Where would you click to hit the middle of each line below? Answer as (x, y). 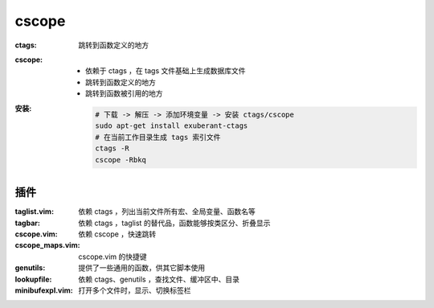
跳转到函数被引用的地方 (124, 93)
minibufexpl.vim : (44, 290)
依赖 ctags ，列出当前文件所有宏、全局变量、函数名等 (167, 211)
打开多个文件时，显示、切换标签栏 (135, 290)
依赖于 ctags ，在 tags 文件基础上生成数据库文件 (166, 71)
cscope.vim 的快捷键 (113, 257)
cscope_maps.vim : (47, 245)
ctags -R (113, 148)
